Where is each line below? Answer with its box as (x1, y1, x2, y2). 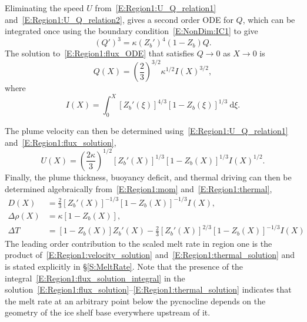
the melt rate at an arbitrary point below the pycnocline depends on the (5, 294, 266, 307)
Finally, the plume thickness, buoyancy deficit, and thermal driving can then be (5, 170, 292, 183)
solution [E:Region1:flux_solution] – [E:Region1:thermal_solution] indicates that (5, 283, 292, 296)
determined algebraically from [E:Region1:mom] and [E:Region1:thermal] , (5, 182, 272, 194)
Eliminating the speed (5, 2, 84, 14)
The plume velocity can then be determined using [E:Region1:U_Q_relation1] (5, 125, 288, 137)
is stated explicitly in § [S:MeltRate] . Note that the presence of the (5, 260, 243, 273)
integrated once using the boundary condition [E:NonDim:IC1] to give (5, 25, 258, 37)
